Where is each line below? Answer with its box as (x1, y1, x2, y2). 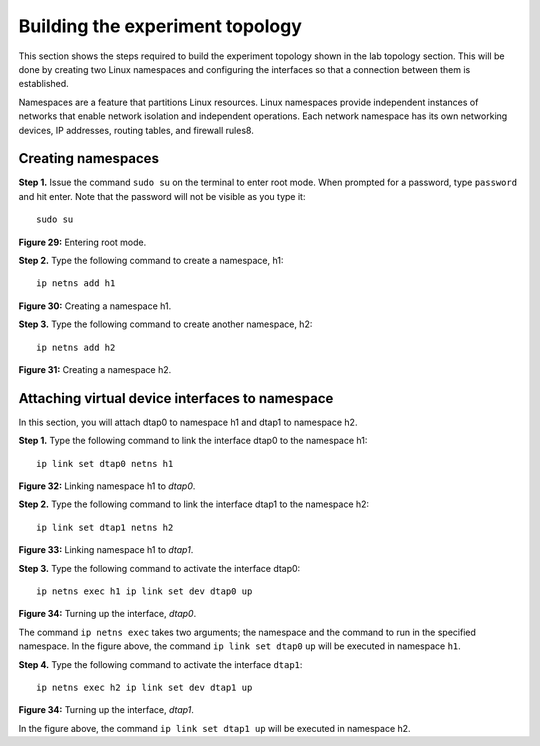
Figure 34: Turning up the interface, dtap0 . (18, 608, 197, 620)
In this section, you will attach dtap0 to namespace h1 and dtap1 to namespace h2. (18, 416, 358, 428)
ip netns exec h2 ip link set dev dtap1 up (36, 681, 253, 693)
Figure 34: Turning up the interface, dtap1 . (18, 704, 195, 716)
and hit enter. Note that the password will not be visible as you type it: (18, 190, 306, 202)
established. (18, 78, 69, 90)
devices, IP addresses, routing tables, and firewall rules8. (18, 124, 254, 136)
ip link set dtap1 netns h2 (36, 521, 174, 533)
